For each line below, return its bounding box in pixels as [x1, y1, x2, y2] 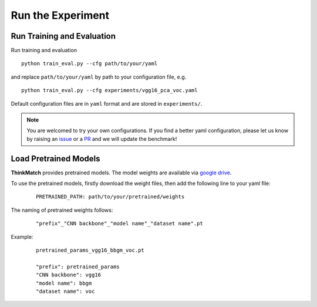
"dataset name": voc [36, 288, 95, 295]
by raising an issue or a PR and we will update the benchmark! [26, 135, 177, 142]
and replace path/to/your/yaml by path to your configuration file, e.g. [11, 73, 187, 80]
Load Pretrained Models [11, 153, 100, 164]
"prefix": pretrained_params [36, 263, 120, 270]
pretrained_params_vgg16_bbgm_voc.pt [36, 247, 145, 254]
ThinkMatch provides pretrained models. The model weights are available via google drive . [11, 169, 232, 176]
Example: [11, 233, 33, 240]
